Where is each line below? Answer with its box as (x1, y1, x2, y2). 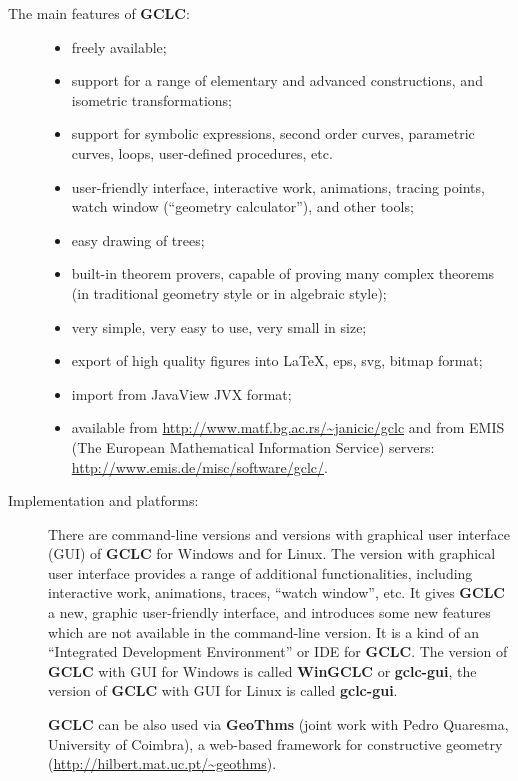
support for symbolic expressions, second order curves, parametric (71, 123, 475, 144)
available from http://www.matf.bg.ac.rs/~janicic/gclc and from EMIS (71, 417, 505, 438)
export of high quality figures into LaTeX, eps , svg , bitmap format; (71, 350, 483, 371)
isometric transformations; (71, 89, 232, 110)
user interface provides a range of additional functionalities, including (48, 562, 473, 583)
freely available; (71, 36, 167, 57)
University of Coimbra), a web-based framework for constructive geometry (48, 733, 503, 754)
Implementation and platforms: (8, 490, 199, 511)
